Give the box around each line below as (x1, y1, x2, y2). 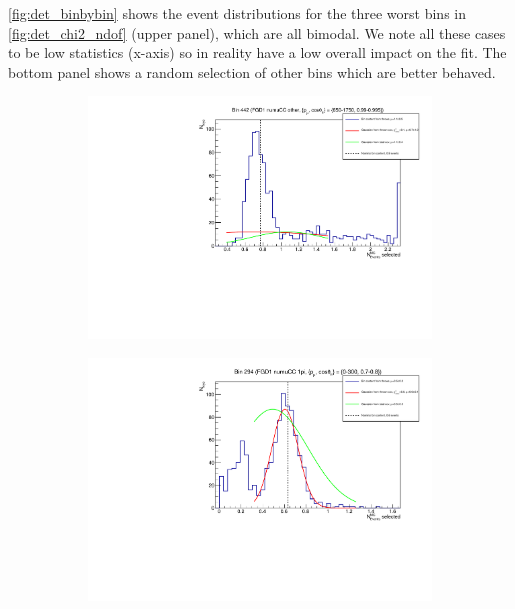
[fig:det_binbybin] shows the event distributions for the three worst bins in (8, 3, 466, 23)
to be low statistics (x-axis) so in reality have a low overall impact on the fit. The (8, 42, 507, 63)
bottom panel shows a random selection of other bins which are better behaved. (8, 61, 496, 82)
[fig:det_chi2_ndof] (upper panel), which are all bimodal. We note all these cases (8, 22, 506, 43)
